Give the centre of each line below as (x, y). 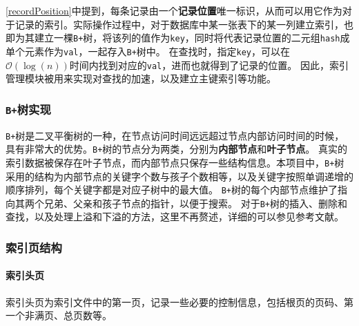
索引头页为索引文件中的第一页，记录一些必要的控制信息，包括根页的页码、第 (179, 301)
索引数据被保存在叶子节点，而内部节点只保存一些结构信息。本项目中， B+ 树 (175, 162)
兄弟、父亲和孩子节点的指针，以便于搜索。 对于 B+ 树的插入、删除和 (195, 203)
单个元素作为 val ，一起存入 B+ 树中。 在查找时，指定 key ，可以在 (148, 51)
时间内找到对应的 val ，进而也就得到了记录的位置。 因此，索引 (209, 65)
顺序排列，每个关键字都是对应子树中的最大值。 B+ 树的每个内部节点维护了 (172, 190)
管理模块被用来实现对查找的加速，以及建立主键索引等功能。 (141, 78)
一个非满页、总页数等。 (59, 315)
